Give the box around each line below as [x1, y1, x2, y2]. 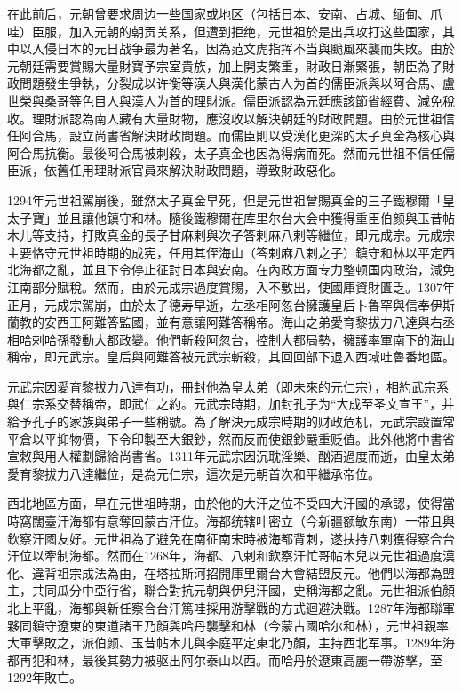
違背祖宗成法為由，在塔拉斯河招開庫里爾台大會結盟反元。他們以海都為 [31, 563, 442, 582]
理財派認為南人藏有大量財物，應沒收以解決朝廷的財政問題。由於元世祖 [31, 108, 442, 127]
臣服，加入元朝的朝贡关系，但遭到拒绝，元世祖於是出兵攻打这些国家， [31, 21, 442, 40]
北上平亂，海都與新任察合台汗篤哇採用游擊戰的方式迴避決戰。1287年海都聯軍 [7, 599, 455, 616]
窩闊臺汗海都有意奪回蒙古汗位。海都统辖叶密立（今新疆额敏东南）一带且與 [19, 512, 455, 530]
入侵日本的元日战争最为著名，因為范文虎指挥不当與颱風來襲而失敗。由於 [31, 39, 455, 58]
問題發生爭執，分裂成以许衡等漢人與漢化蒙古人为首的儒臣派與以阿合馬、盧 [19, 74, 455, 92]
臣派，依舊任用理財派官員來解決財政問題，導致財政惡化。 [7, 161, 343, 179]
